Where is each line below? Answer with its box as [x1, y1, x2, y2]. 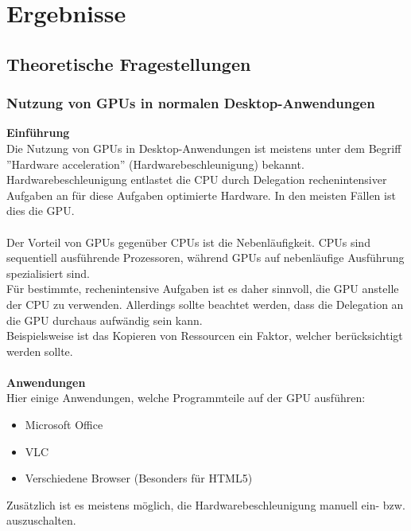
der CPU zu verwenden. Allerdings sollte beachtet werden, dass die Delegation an [6, 295, 404, 312]
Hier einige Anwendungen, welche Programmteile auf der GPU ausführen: [6, 389, 366, 406]
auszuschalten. [6, 512, 76, 529]
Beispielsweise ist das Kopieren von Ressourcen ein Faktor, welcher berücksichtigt [6, 327, 403, 344]
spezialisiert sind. [6, 264, 90, 281]
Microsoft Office [25, 416, 103, 433]
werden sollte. [6, 342, 73, 359]
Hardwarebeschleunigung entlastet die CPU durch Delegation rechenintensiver [6, 171, 387, 188]
